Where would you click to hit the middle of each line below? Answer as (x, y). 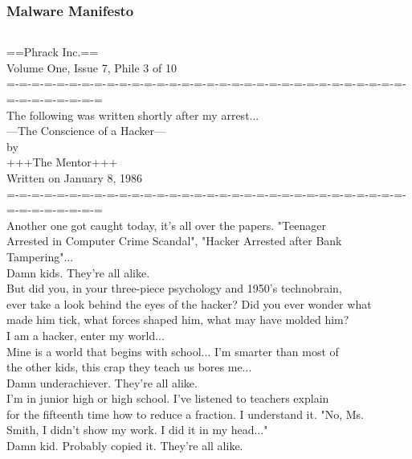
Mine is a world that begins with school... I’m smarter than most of (173, 351)
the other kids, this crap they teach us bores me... (129, 367)
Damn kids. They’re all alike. (78, 272)
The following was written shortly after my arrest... (133, 115)
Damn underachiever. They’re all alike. (102, 382)
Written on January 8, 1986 (75, 177)
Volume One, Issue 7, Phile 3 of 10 (92, 67)
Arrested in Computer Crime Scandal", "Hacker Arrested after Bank (174, 241)
